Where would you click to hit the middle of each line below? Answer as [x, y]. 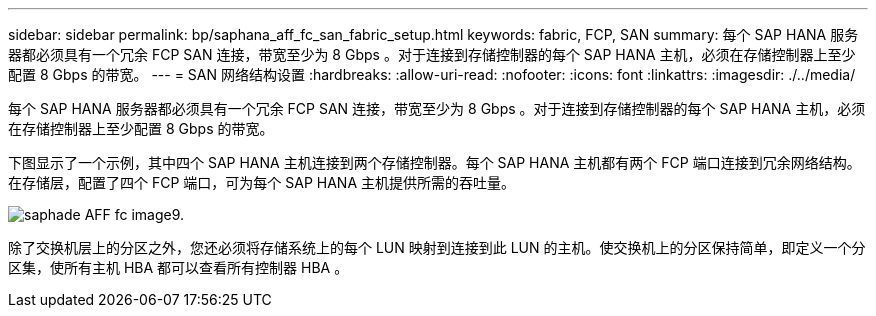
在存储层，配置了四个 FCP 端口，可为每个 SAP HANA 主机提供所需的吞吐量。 [261, 182]
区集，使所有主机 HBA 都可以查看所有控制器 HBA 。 [178, 267]
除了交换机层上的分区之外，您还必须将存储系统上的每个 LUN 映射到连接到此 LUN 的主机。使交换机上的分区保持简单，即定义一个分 [437, 247]
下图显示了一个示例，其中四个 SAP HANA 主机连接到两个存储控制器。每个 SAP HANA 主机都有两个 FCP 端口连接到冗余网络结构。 [434, 162]
